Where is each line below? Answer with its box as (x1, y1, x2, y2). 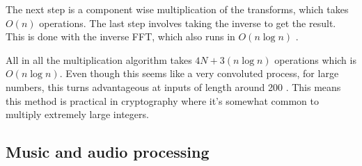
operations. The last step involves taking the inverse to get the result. (39, 15, 336, 30)
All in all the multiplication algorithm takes (6, 52, 192, 67)
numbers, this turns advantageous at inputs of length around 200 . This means (6, 79, 341, 94)
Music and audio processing (6, 141, 210, 163)
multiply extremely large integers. (6, 107, 149, 122)
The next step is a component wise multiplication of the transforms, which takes (6, 2, 349, 16)
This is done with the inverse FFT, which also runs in (6, 29, 235, 44)
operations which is (274, 52, 356, 67)
